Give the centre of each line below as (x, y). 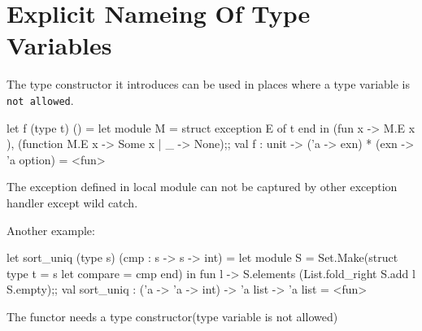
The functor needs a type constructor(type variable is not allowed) (172, 316)
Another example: (51, 230)
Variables (59, 45)
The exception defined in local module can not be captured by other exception (202, 187)
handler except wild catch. (72, 202)
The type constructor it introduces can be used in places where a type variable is (208, 84)
